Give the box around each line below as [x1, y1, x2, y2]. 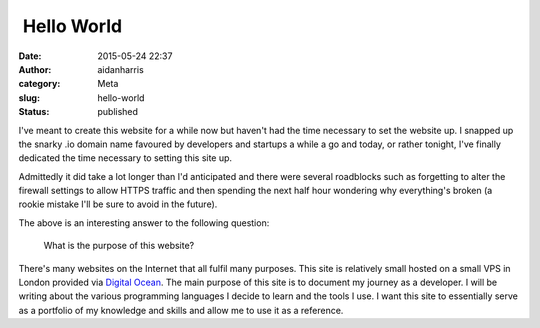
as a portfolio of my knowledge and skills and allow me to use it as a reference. [18, 304, 344, 316]
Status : [18, 106, 50, 118]
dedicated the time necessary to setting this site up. [18, 152, 233, 164]
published [97, 106, 139, 118]
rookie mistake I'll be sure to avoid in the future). [18, 198, 218, 210]
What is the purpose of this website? [43, 240, 195, 252]
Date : [18, 50, 42, 62]
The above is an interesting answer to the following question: [18, 216, 270, 229]
